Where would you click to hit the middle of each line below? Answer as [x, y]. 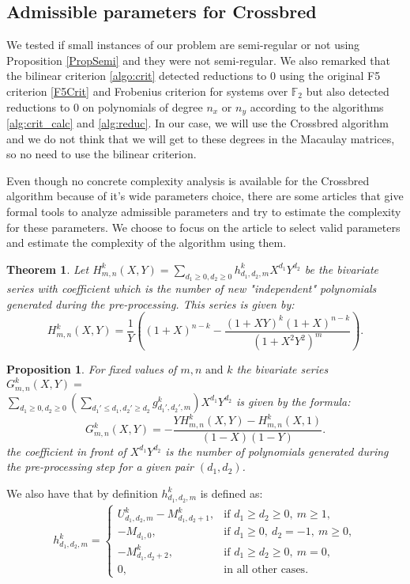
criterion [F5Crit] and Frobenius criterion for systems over [147, 91]
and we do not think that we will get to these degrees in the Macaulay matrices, [201, 138]
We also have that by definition [82, 493]
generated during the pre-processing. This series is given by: [150, 303]
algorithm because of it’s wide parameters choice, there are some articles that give [205, 196]
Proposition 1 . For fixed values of [92, 369]
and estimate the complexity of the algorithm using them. [147, 243]
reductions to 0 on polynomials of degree [105, 106]
